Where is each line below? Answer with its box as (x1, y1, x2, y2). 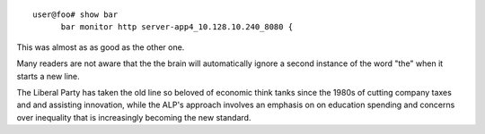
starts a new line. (16, 71, 80, 81)
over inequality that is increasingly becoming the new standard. (16, 112, 251, 122)
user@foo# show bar (32, 10, 119, 20)
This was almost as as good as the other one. (16, 41, 185, 53)
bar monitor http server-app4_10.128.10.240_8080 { (60, 22, 294, 32)
